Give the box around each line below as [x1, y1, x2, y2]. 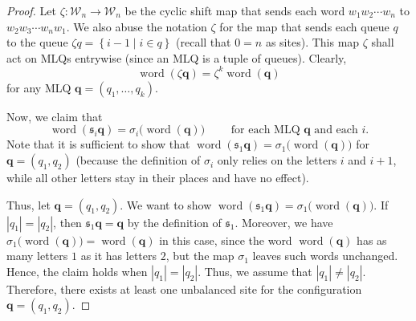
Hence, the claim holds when [6, 262, 148, 279]
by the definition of [127, 213, 222, 230]
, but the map [165, 247, 235, 264]
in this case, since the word [159, 231, 292, 248]
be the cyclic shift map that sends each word [124, 2, 345, 18]
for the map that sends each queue [219, 18, 389, 35]
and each [314, 124, 358, 136]
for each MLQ [230, 124, 300, 136]
